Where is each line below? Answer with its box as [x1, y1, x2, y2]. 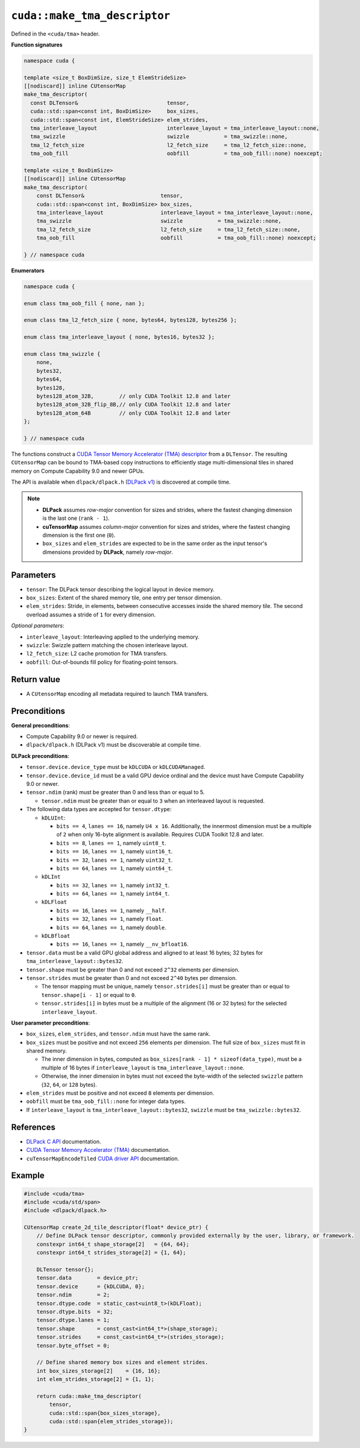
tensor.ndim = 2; [36, 1291, 110, 1298]
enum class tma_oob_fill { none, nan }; [24, 300, 145, 307]
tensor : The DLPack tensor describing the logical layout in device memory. [26, 586, 215, 593]
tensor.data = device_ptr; [36, 1274, 139, 1282]
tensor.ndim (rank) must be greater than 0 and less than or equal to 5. [26, 789, 205, 796]
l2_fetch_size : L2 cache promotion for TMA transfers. [26, 650, 168, 657]
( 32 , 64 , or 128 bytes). [41, 1081, 98, 1088]
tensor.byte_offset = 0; [36, 1342, 110, 1349]
